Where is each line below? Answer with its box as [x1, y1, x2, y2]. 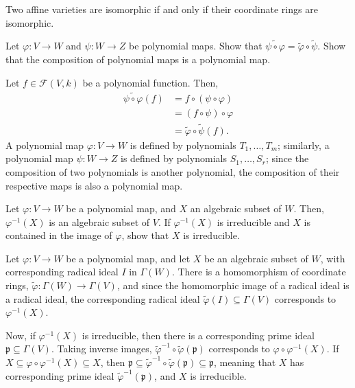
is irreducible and [217, 214, 290, 229]
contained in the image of [5, 228, 112, 242]
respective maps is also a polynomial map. [5, 178, 183, 192]
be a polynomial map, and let [66, 251, 191, 265]
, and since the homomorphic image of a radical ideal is [117, 278, 350, 293]
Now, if [5, 328, 36, 342]
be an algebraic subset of [204, 251, 308, 265]
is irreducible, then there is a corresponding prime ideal [82, 328, 315, 342]
